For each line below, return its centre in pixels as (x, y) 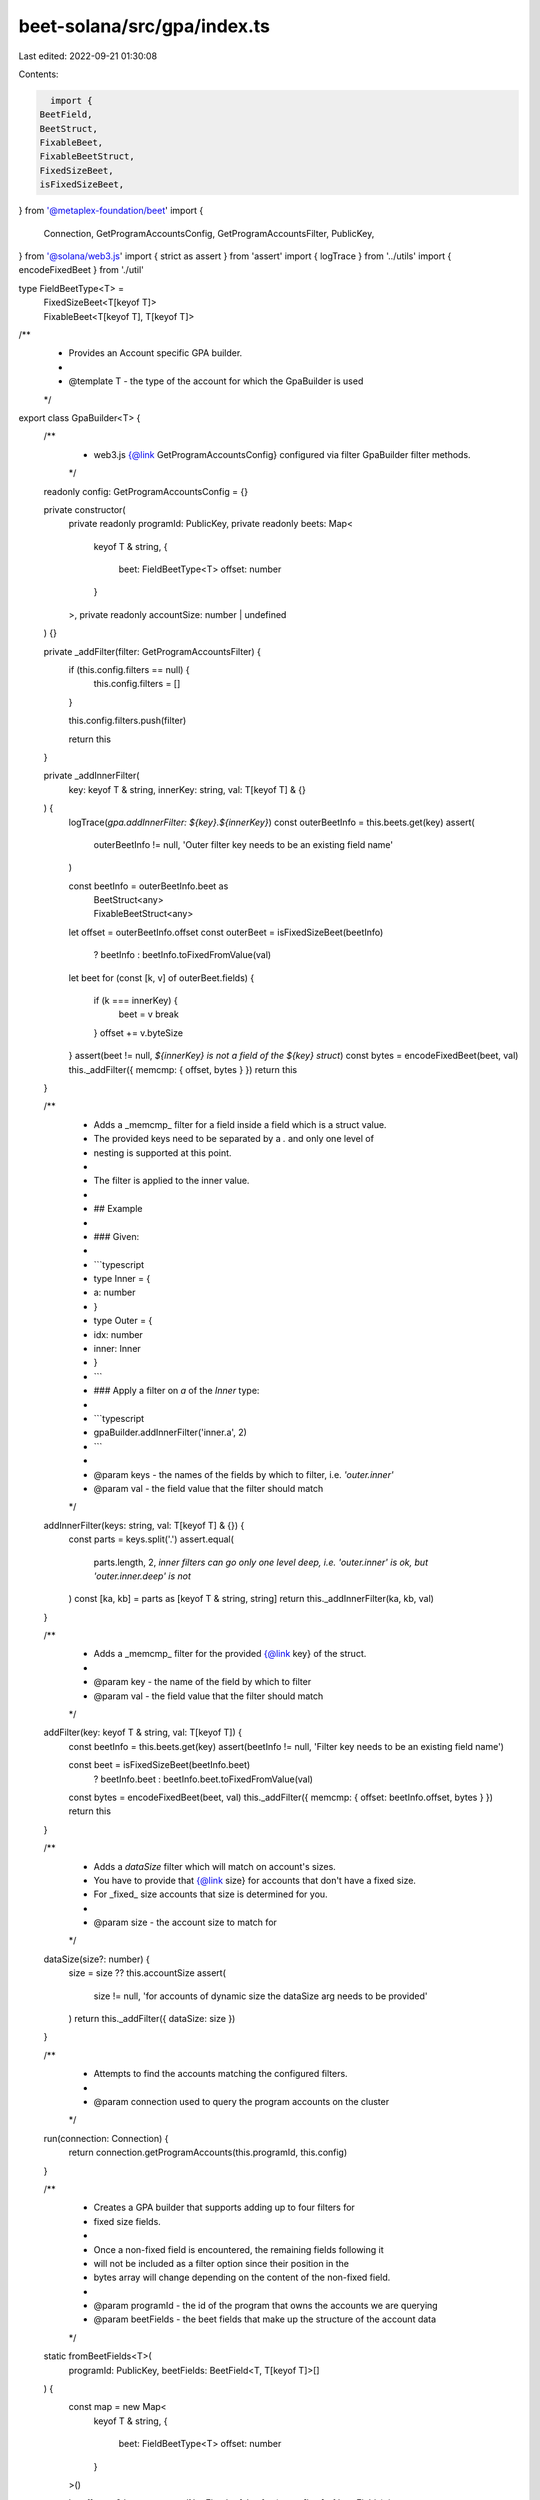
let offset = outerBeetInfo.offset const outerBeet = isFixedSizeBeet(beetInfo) (226, 932)
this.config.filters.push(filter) (127, 721)
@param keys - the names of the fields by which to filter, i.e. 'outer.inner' (243, 1474)
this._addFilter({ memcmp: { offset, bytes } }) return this (183, 1069)
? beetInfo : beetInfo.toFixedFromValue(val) (182, 955)
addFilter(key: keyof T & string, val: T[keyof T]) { (142, 1732)
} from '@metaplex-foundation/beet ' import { (111, 211)
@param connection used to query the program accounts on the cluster (241, 2101)
